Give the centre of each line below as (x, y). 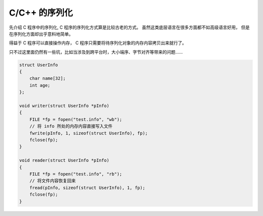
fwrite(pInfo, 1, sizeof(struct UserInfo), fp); (89, 133)
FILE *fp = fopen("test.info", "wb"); (76, 119)
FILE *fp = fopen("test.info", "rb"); (76, 174)
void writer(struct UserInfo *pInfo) (64, 106)
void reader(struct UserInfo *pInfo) (64, 160)
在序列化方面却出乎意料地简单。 (41, 34)
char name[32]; (47, 79)
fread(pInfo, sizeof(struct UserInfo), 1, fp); (87, 187)
